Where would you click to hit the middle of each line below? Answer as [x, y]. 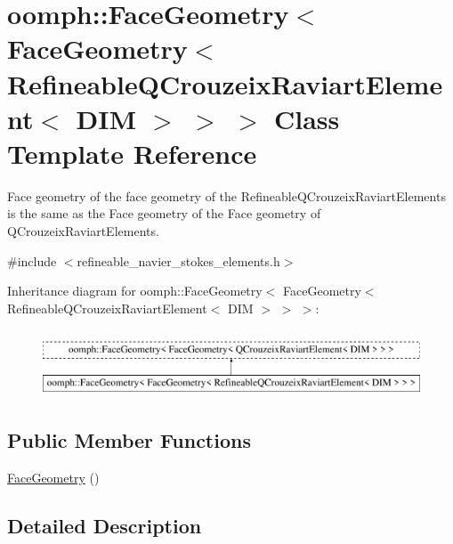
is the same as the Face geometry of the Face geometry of [164, 213]
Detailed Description [105, 525]
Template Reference [132, 153]
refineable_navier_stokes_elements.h [178, 260]
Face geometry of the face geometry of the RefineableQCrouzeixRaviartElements [226, 195]
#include [32, 260]
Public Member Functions [129, 440]
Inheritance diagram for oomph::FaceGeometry [135, 291]
